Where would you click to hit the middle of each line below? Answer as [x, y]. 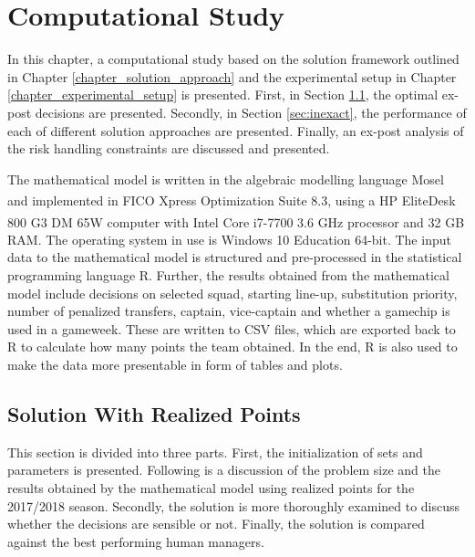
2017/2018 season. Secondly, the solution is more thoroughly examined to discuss [234, 505]
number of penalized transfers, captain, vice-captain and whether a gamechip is [229, 311]
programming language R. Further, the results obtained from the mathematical [228, 274]
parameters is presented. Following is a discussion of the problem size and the [224, 470]
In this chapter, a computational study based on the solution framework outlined [233, 59]
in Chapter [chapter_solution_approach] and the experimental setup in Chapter [232, 76]
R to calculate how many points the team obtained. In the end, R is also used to [232, 347]
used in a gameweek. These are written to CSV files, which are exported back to [232, 328]
